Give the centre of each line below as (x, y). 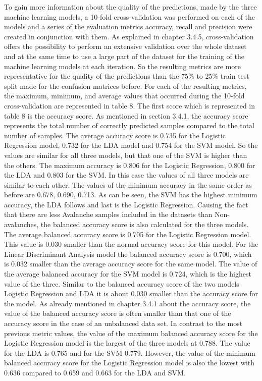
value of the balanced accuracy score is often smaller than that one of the (118, 313)
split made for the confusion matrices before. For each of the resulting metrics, (125, 86)
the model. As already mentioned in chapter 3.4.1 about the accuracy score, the (127, 303)
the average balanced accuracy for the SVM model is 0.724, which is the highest (128, 274)
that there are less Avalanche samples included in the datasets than (108, 214)
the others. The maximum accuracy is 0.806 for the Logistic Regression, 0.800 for (130, 165)
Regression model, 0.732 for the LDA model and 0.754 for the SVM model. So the (131, 145)
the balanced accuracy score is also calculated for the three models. (145, 224)
